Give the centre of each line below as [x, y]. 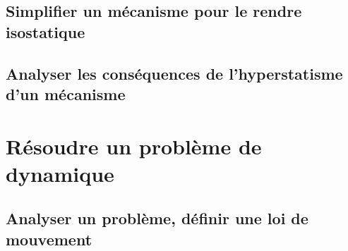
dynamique [60, 173]
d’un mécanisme [66, 93]
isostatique [46, 31]
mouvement [49, 239]
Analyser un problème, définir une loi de [157, 218]
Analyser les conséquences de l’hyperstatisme [174, 73]
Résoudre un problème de [134, 146]
